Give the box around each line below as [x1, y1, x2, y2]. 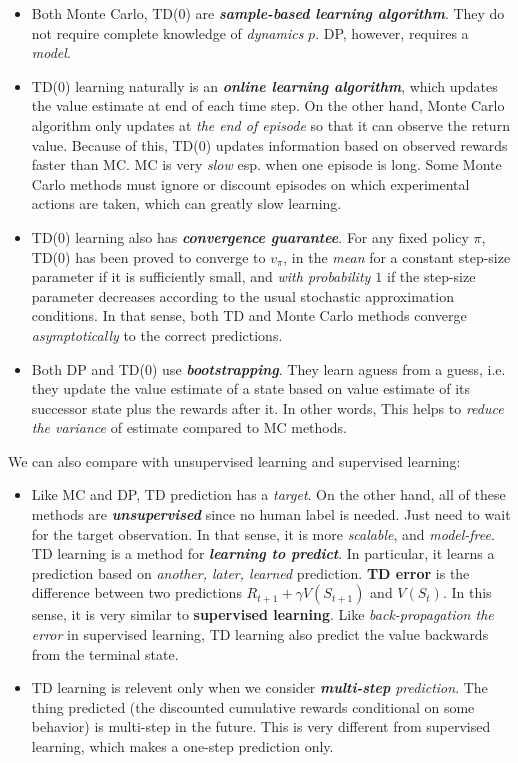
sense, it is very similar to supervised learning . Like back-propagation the [31, 604, 494, 625]
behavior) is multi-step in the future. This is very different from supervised [31, 716, 491, 737]
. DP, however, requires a [315, 22, 469, 43]
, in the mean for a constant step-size [283, 246, 511, 267]
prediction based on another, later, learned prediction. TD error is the [31, 562, 470, 583]
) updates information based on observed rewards [205, 134, 508, 155]
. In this [442, 582, 492, 603]
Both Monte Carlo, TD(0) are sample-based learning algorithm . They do [31, 3, 505, 23]
